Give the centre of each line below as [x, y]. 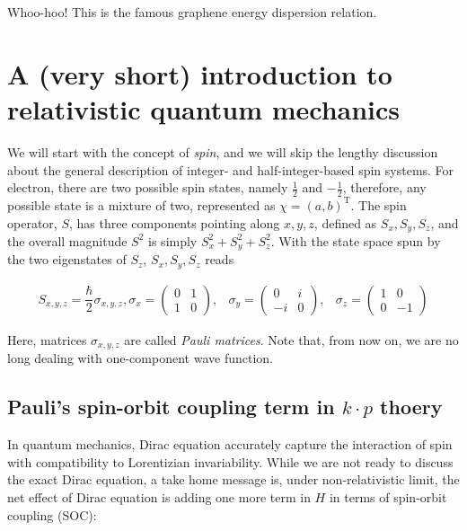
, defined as [345, 222]
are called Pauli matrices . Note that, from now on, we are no [291, 339]
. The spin [379, 204]
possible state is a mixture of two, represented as [141, 204]
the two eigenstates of [67, 259]
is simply [173, 240]
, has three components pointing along [174, 222]
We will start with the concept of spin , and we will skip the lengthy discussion [223, 151]
